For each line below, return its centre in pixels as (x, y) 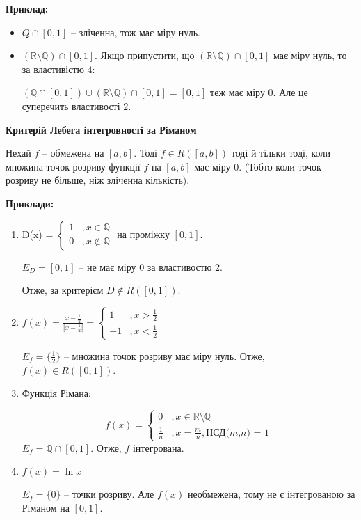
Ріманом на (46, 508)
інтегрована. (158, 447)
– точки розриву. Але (109, 494)
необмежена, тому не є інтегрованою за (271, 494)
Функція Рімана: (56, 393)
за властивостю (179, 266)
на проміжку (143, 234)
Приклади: (30, 203)
